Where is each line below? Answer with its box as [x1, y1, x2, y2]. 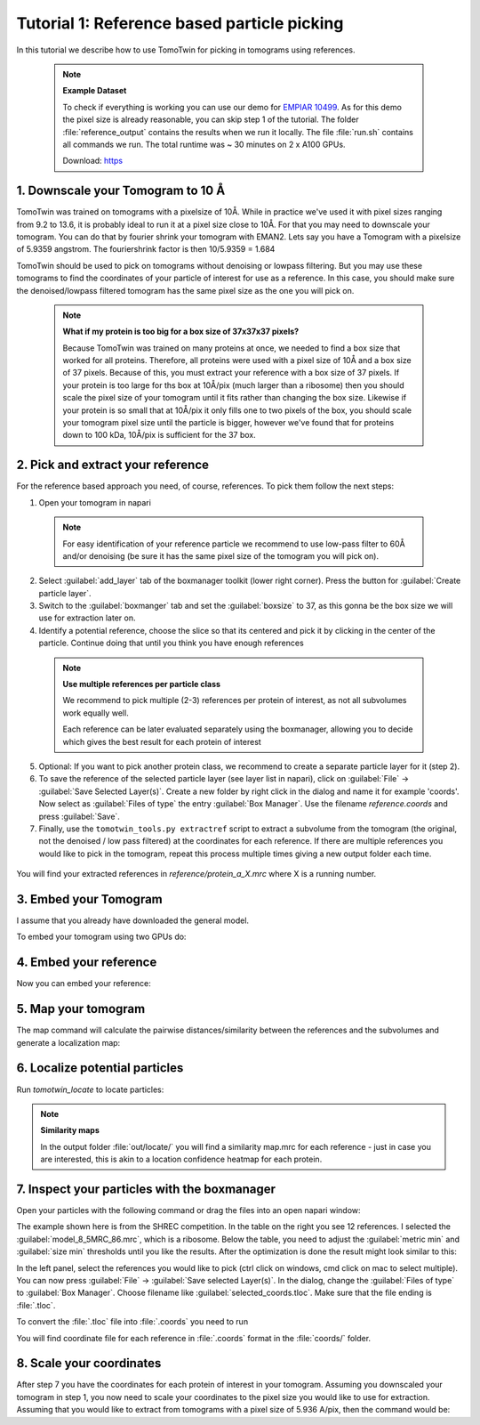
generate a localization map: [16, 1037, 121, 1048]
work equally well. [62, 708, 129, 718]
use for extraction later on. [38, 612, 136, 623]
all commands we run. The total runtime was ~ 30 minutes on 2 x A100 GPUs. [62, 139, 346, 150]
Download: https [62, 156, 124, 166]
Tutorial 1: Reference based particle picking [16, 13, 344, 33]
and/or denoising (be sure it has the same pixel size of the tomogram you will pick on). [62, 550, 380, 561]
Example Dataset [62, 85, 127, 96]
